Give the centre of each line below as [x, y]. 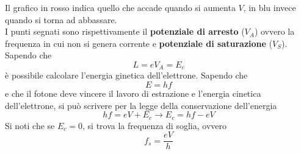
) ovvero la [274, 31]
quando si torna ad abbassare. [61, 19]
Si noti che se [30, 125]
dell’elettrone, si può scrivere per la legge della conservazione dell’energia [141, 105]
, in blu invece [270, 7]
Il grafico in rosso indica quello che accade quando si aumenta [120, 7]
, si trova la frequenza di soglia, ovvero [154, 125]
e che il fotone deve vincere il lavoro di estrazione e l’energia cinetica [133, 93]
